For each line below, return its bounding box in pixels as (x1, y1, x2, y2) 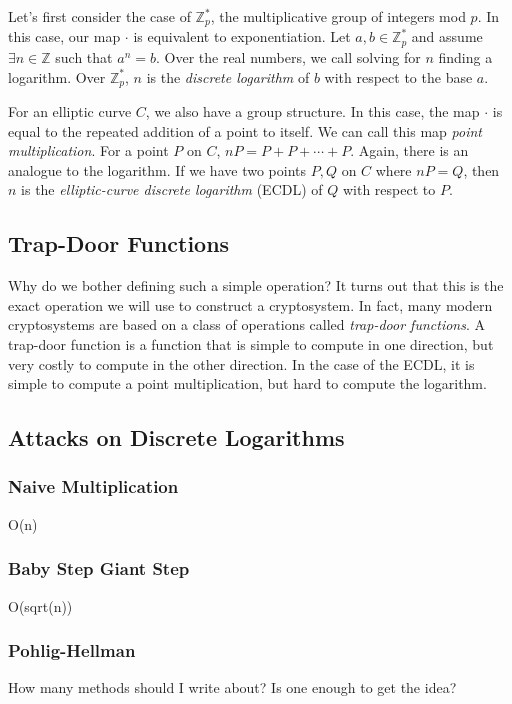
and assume (411, 26, 483, 47)
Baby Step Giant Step (8, 556, 190, 581)
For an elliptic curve (8, 100, 132, 121)
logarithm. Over (8, 66, 106, 87)
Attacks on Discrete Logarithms (8, 422, 345, 453)
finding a (438, 46, 493, 67)
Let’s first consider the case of (8, 6, 191, 26)
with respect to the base (324, 66, 473, 87)
